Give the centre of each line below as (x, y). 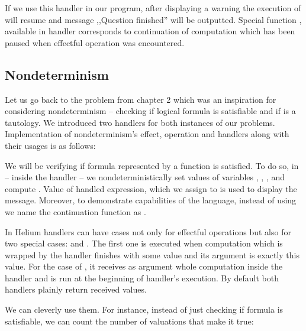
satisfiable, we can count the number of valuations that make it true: (129, 321)
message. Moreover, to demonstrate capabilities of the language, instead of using (151, 200)
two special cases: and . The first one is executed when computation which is (144, 243)
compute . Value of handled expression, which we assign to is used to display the (151, 188)
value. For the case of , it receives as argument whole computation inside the (144, 266)
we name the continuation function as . (75, 211)
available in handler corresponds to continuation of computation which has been (150, 31)
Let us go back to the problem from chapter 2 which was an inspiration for (141, 99)
